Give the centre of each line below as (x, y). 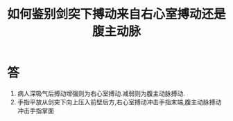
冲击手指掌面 (35, 111)
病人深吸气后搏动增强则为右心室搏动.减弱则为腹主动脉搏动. (101, 93)
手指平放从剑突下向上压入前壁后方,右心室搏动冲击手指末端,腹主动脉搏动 (119, 102)
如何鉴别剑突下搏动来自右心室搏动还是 (117, 14)
